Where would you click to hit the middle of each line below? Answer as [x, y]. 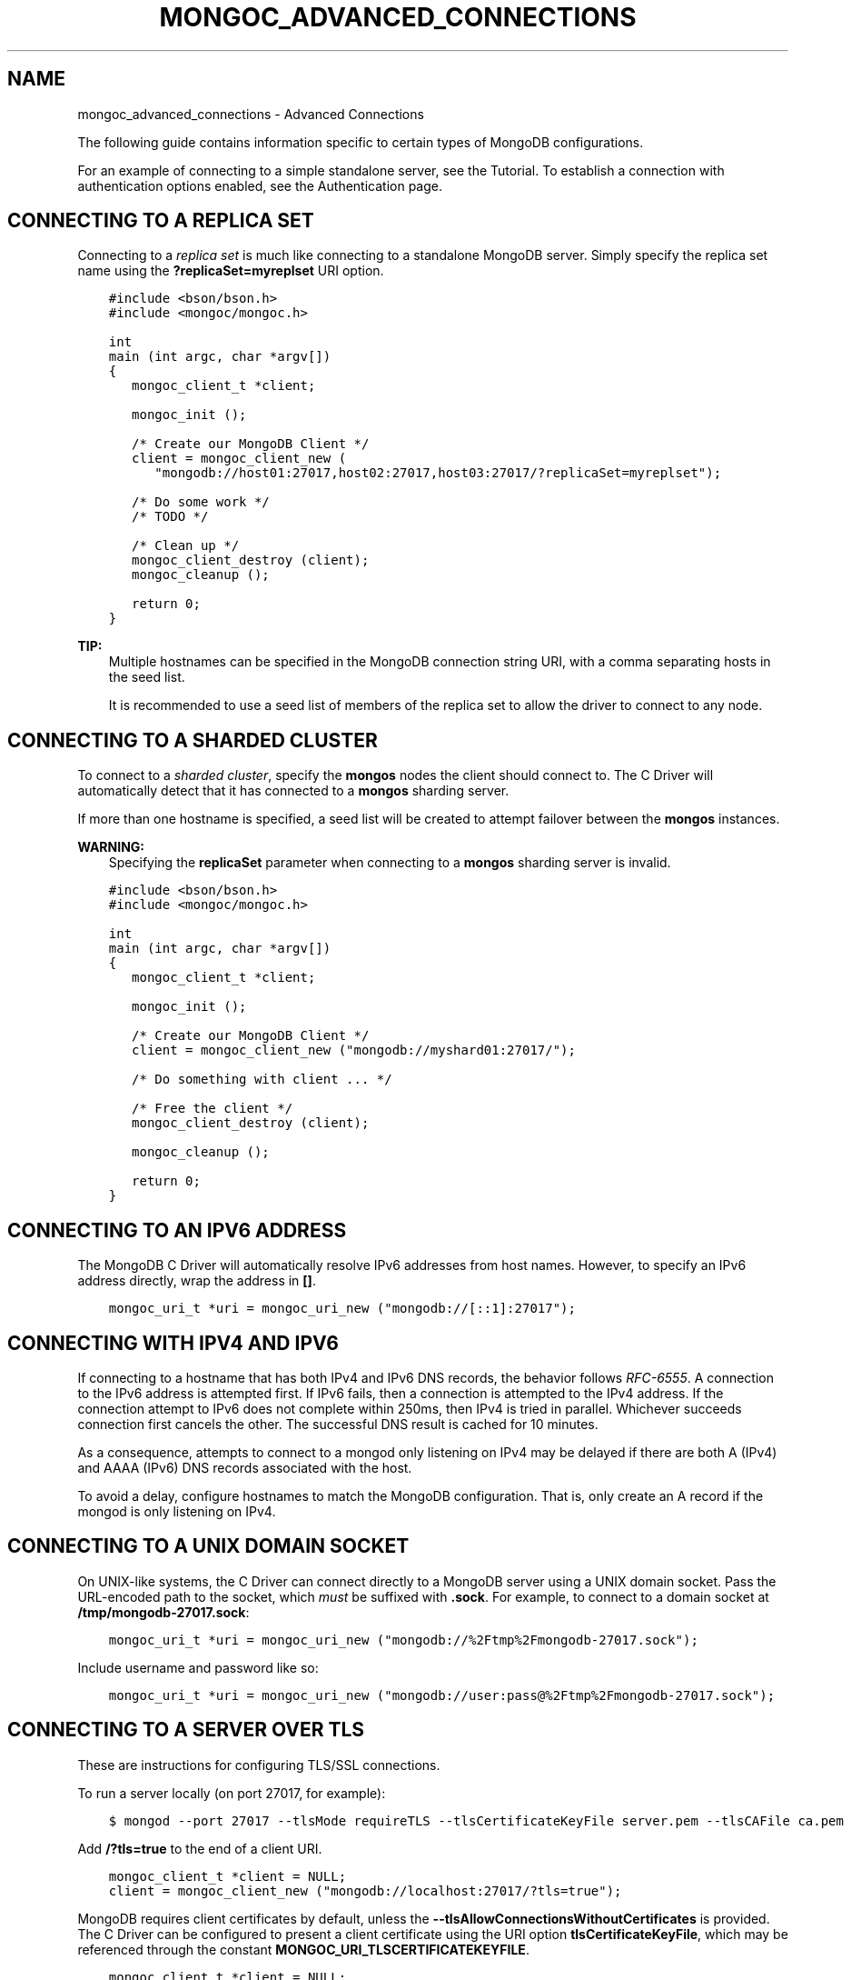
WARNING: [111, 847]
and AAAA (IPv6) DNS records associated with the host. [245, 1467]
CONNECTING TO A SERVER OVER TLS [186, 1730]
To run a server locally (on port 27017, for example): [232, 1793]
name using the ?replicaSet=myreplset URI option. [231, 271]
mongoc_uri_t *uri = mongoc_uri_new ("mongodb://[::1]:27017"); [342, 1309]
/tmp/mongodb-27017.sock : [163, 1612]
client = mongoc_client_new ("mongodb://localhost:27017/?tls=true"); [365, 1890]
